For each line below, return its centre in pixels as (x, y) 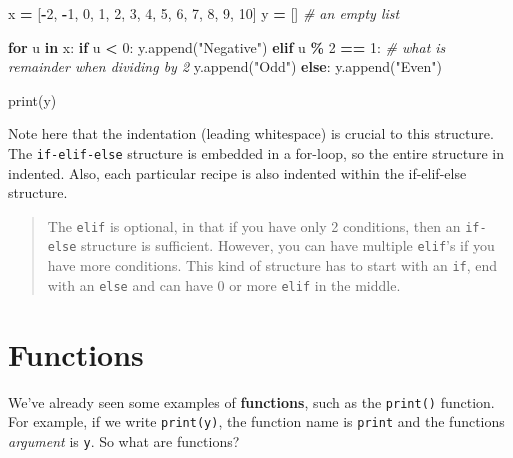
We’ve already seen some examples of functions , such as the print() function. (251, 401)
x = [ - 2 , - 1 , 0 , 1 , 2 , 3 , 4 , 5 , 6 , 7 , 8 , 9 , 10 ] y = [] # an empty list (204, 13)
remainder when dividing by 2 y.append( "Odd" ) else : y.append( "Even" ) (225, 66)
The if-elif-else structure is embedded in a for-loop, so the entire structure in (256, 152)
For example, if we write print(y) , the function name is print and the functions (256, 421)
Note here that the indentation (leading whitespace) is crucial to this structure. (251, 133)
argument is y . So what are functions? (124, 440)
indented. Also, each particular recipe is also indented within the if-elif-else (237, 172)
